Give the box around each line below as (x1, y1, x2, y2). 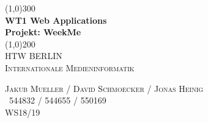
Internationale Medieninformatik (5, 61, 135, 74)
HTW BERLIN (5, 49, 62, 62)
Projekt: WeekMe (5, 26, 81, 38)
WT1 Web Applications (5, 13, 107, 26)
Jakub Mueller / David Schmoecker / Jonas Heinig (5, 82, 204, 94)
